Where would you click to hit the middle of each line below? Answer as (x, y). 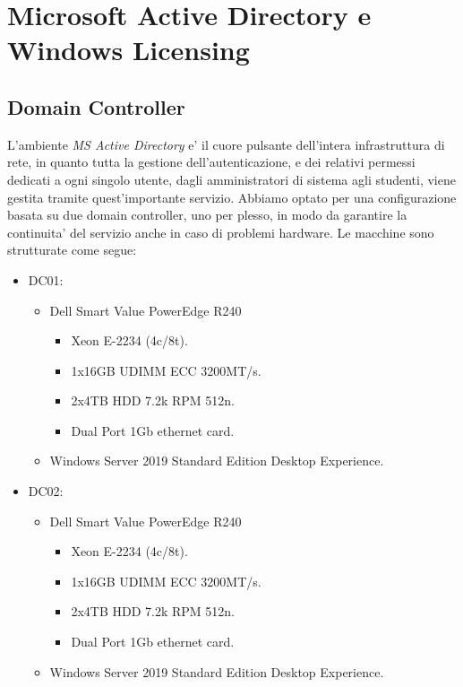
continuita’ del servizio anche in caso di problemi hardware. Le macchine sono (221, 232)
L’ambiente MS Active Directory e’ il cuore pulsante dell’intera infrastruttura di (226, 144)
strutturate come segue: (72, 250)
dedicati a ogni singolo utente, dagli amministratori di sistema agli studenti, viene (231, 179)
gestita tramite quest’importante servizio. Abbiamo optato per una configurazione (232, 197)
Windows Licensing (129, 50)
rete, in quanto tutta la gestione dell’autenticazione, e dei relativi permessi (211, 162)
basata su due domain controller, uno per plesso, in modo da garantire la (207, 215)
